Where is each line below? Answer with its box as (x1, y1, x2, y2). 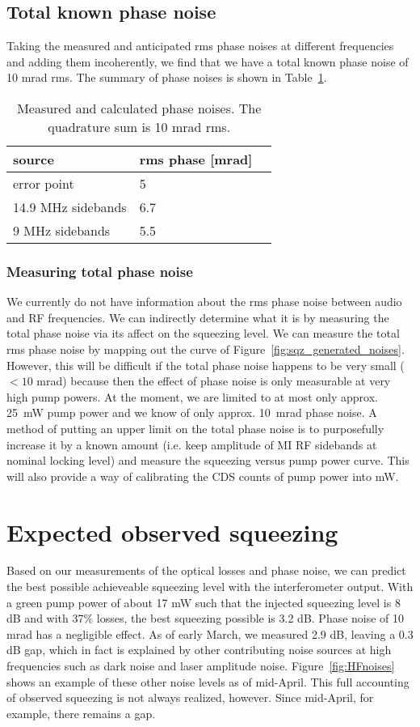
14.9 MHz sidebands (13, 197, 127, 216)
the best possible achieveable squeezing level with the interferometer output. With (6, 578, 414, 595)
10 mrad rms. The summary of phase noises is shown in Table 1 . (6, 69, 327, 86)
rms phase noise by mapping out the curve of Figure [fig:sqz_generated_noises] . (6, 340, 405, 357)
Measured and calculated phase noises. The (17, 98, 262, 117)
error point (13, 173, 74, 193)
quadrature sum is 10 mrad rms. (48, 117, 231, 136)
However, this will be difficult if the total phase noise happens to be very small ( (6, 356, 405, 373)
